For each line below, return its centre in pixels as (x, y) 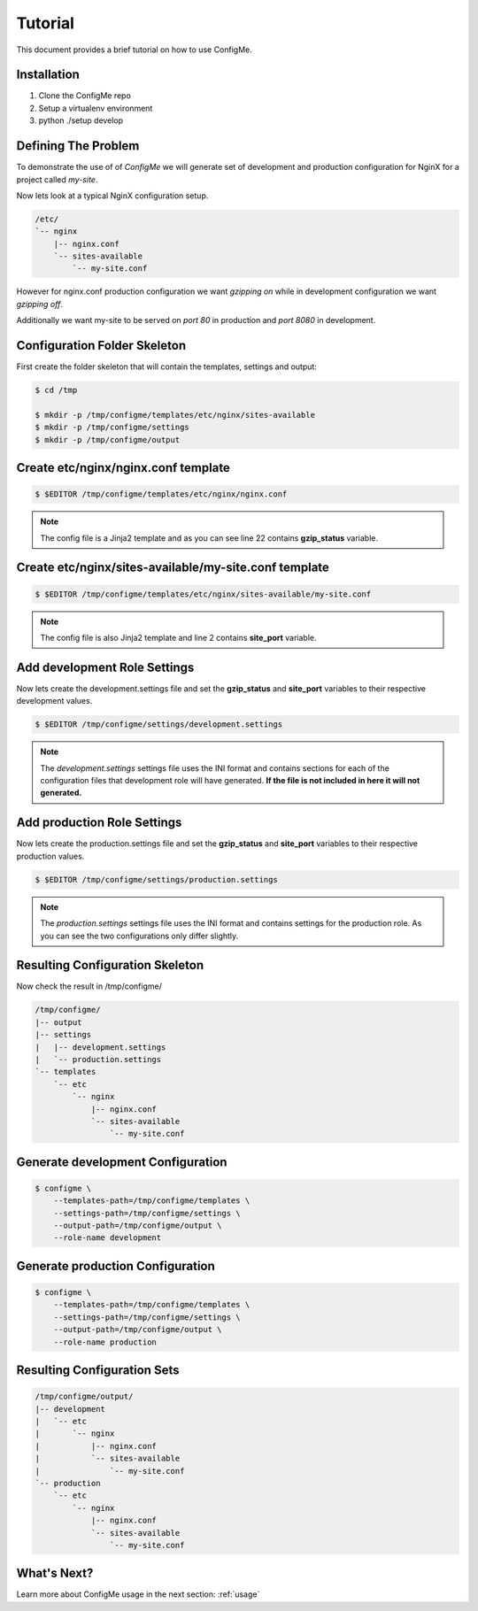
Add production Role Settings (99, 823)
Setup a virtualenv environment (96, 108)
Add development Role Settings (105, 667)
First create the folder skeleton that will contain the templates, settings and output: (167, 366)
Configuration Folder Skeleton (101, 346)
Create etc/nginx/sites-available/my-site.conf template (173, 568)
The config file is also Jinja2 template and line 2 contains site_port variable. (179, 638)
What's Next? (55, 1573)
